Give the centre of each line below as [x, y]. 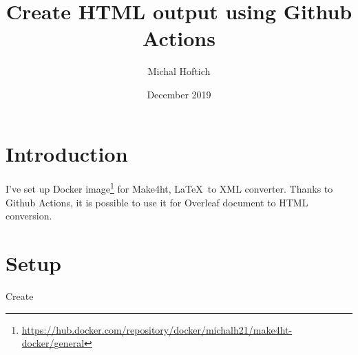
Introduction [67, 153]
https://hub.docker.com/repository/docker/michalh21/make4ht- [157, 329]
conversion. [29, 216]
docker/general [53, 343]
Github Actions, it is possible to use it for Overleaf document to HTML [157, 202]
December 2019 [179, 94]
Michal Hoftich [179, 71]
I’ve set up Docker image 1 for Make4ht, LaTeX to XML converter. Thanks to [169, 188]
